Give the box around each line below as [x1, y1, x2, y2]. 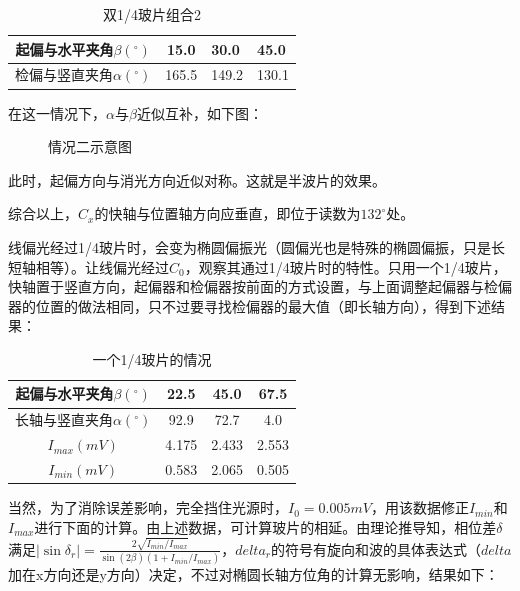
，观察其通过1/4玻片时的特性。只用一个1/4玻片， [184, 256, 507, 277]
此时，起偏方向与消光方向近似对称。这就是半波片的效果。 [8, 169, 386, 190]
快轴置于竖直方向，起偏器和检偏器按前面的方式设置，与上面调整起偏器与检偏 [8, 276, 512, 297]
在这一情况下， [8, 102, 106, 123]
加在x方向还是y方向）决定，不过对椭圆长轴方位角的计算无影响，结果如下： [8, 564, 499, 585]
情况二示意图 [48, 136, 132, 157]
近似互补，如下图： [136, 102, 263, 123]
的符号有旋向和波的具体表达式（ [271, 538, 481, 559]
